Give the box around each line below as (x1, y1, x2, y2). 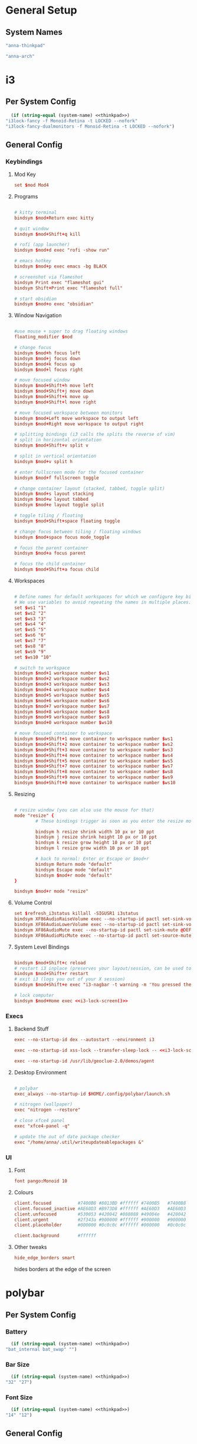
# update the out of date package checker (14, 1133, 120, 1140)
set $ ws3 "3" (14, 615, 47, 622)
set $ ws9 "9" (14, 648, 47, 654)
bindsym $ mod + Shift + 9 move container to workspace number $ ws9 (14, 774, 173, 780)
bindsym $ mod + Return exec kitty (14, 215, 94, 221)
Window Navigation (14, 312, 62, 319)
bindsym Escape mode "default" (35, 866, 113, 873)
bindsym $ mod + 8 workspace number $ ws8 (14, 709, 110, 715)
